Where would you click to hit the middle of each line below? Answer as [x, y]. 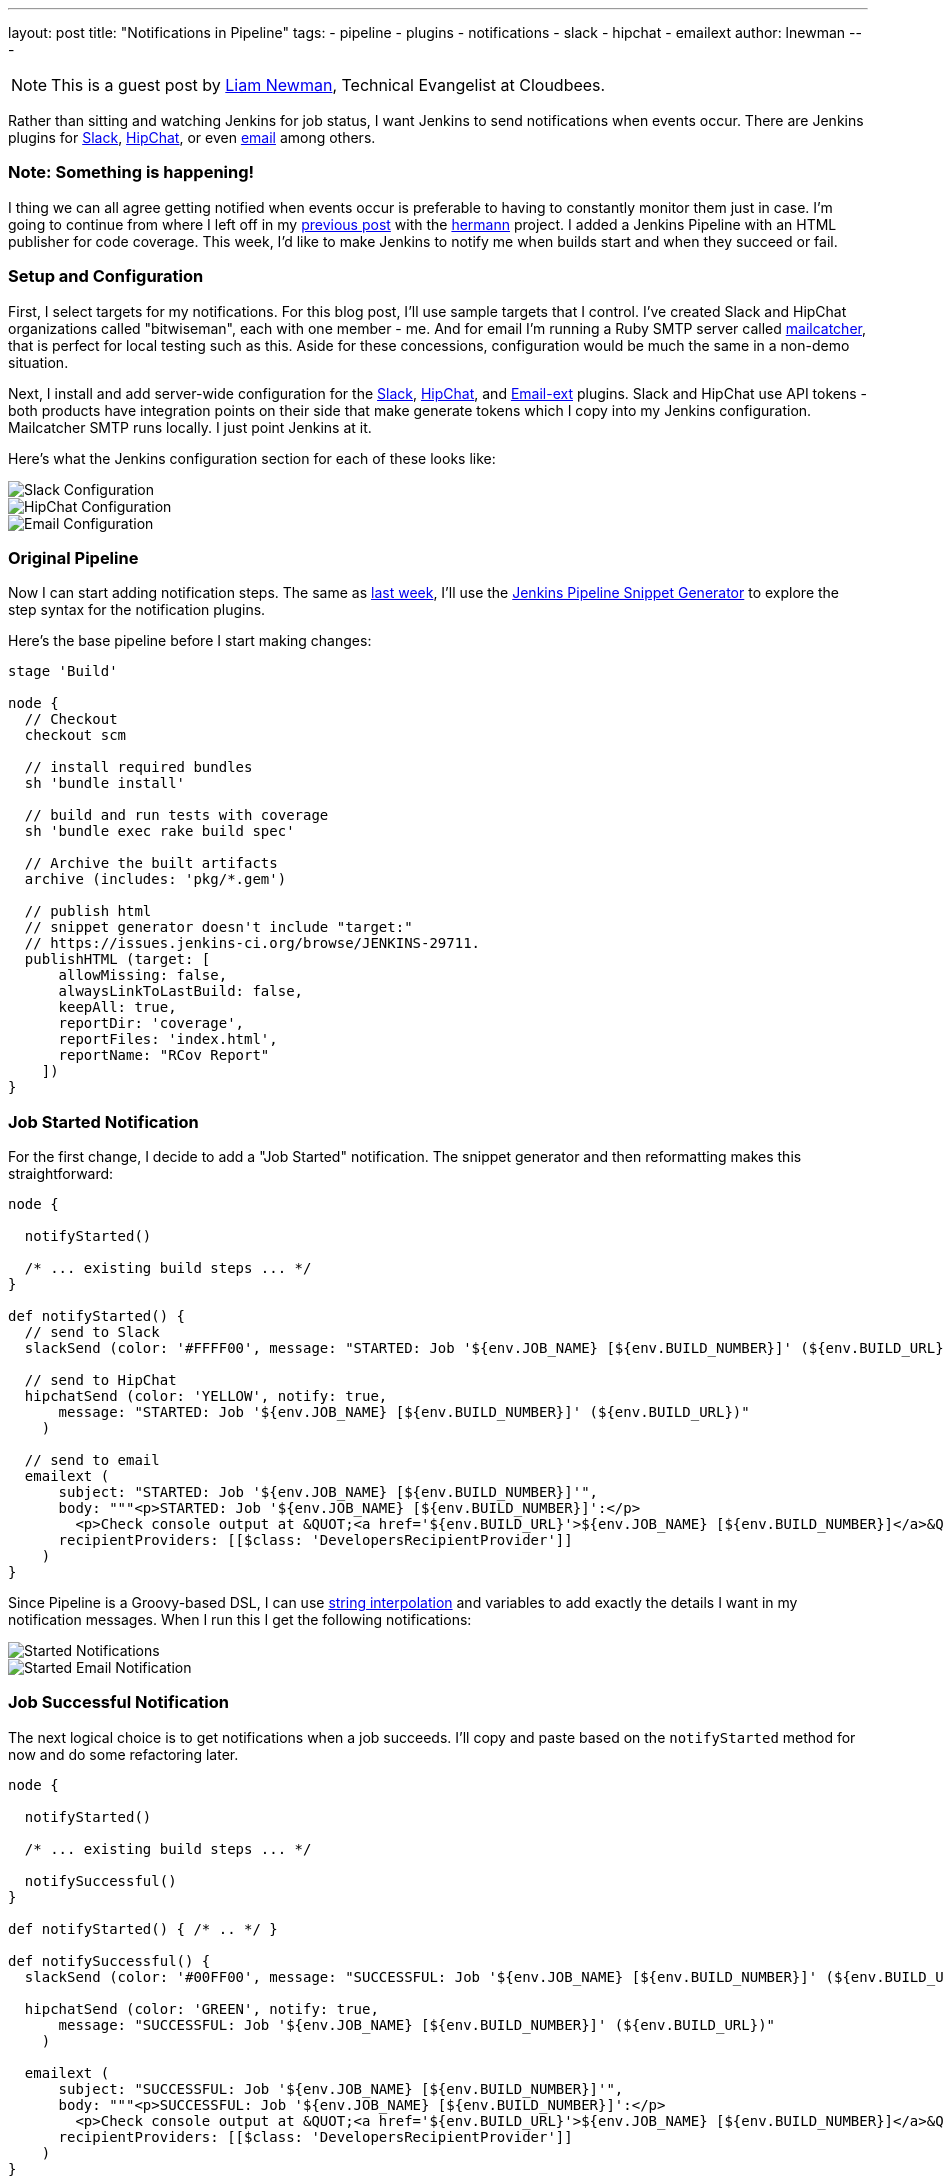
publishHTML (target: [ [117, 959]
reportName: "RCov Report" [164, 1055]
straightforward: [61, 1173]
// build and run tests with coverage [176, 815]
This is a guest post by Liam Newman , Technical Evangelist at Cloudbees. [328, 85]
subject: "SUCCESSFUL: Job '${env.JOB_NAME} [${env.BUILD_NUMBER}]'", [341, 2088]
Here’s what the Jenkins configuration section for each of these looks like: [252, 458]
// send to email [92, 1460]
